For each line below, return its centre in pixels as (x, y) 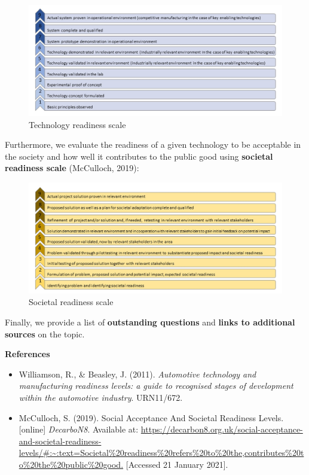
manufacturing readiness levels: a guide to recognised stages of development (156, 386)
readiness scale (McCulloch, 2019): (72, 168)
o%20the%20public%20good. (71, 464)
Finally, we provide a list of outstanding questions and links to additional (150, 322)
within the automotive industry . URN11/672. (101, 397)
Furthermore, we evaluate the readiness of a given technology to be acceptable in (153, 144)
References (27, 354)
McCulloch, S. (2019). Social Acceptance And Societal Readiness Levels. (151, 417)
